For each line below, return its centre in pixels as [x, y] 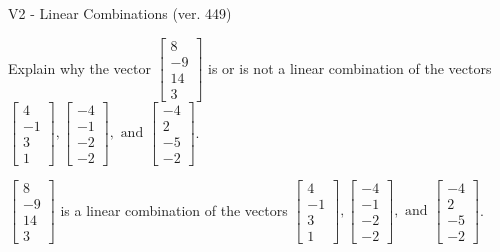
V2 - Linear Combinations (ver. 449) [120, 13]
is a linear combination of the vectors [174, 209]
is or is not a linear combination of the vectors [350, 67]
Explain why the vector [79, 67]
